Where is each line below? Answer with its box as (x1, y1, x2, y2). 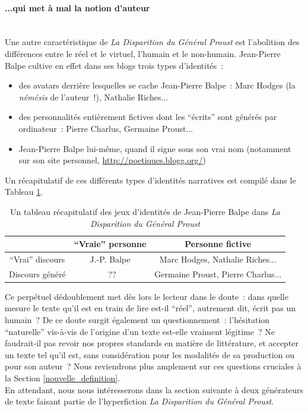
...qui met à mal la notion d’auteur (5, 1, 150, 14)
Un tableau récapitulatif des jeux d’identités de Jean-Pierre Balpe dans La (10, 205, 281, 217)
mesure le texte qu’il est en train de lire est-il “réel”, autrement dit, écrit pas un (5, 302, 296, 314)
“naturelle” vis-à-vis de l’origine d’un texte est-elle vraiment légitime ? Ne (5, 325, 275, 337)
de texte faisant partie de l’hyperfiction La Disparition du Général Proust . (5, 395, 274, 407)
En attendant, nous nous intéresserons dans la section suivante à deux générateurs (5, 383, 304, 396)
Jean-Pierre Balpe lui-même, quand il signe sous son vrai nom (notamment (18, 142, 291, 154)
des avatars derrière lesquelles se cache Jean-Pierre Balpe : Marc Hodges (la (18, 79, 296, 91)
